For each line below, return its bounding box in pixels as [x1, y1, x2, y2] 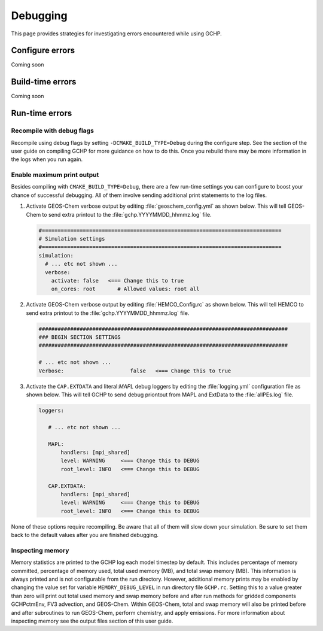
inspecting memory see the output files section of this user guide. [11, 617, 173, 624]
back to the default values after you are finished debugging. [11, 532, 159, 539]
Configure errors [11, 45, 75, 56]
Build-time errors [11, 77, 77, 87]
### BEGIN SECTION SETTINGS [38, 334, 121, 341]
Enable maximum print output [11, 171, 99, 179]
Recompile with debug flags [11, 126, 94, 135]
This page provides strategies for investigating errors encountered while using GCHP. [11, 30, 223, 37]
